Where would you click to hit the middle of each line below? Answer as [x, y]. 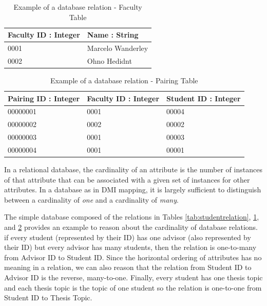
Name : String [113, 35]
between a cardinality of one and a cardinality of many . [91, 199]
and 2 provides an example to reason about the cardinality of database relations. [131, 227]
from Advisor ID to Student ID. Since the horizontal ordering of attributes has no [133, 257]
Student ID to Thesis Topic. [48, 298]
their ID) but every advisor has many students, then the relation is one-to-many [130, 247]
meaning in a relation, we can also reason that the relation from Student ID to [128, 267]
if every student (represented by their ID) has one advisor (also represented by [128, 237]
